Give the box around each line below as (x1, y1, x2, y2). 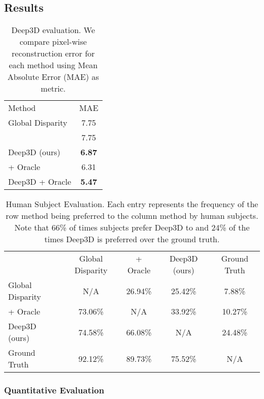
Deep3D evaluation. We (11, 24, 95, 36)
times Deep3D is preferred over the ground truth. (44, 233, 220, 245)
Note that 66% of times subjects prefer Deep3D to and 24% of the (14, 221, 250, 234)
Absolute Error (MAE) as (7, 71, 99, 83)
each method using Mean (9, 59, 98, 71)
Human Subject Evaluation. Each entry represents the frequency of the (6, 198, 258, 210)
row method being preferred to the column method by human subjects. (6, 210, 258, 222)
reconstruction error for (12, 47, 95, 60)
